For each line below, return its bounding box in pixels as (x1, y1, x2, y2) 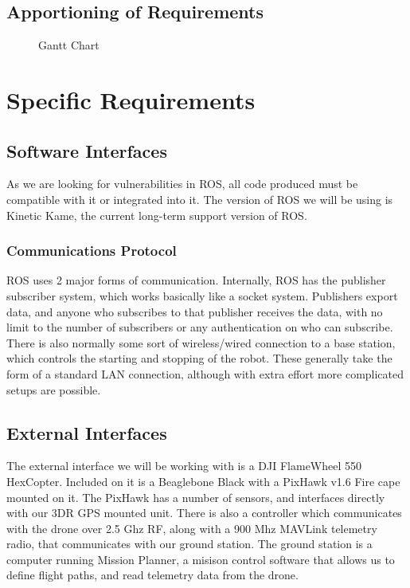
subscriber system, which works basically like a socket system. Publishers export (6, 287, 398, 304)
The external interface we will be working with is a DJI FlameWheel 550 (6, 457, 362, 474)
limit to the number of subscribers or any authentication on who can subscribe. (6, 319, 393, 335)
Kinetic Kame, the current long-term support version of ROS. (6, 206, 307, 223)
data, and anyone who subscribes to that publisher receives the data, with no (6, 303, 383, 319)
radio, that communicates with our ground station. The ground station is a (6, 535, 373, 552)
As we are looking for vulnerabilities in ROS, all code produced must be (6, 175, 358, 192)
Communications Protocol (6, 241, 177, 261)
